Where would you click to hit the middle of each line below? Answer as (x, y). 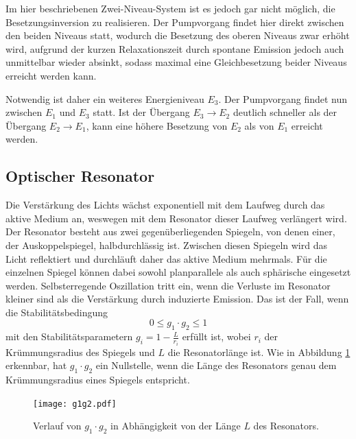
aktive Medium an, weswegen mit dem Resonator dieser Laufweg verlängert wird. (176, 218)
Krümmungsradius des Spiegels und (80, 352)
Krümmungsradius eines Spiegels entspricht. (98, 380)
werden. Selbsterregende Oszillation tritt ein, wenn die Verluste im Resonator (168, 285)
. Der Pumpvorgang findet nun (283, 98)
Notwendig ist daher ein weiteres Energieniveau (105, 98)
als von (259, 125)
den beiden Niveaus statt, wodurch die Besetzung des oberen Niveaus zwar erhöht (178, 35)
